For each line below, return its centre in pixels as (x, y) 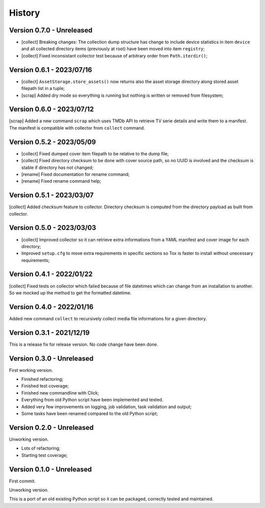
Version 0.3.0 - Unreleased (51, 358)
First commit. (22, 481)
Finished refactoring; (42, 379)
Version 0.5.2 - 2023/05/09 (53, 142)
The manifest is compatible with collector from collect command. (77, 128)
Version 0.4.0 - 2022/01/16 (51, 307)
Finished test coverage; (45, 386)
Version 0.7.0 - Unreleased (51, 30)
